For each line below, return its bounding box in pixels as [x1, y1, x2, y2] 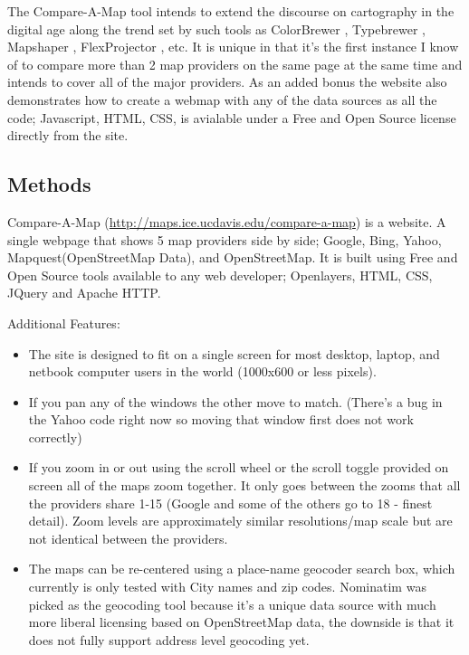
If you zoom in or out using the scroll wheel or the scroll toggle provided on [28, 458, 449, 477]
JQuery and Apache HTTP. [7, 283, 161, 302]
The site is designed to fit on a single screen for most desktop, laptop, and [28, 344, 440, 363]
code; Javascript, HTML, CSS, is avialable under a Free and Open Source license [7, 108, 456, 127]
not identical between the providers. [28, 528, 228, 547]
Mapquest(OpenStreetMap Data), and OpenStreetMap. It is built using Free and [7, 248, 458, 267]
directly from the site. [7, 126, 129, 145]
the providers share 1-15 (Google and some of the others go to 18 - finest [28, 493, 433, 512]
